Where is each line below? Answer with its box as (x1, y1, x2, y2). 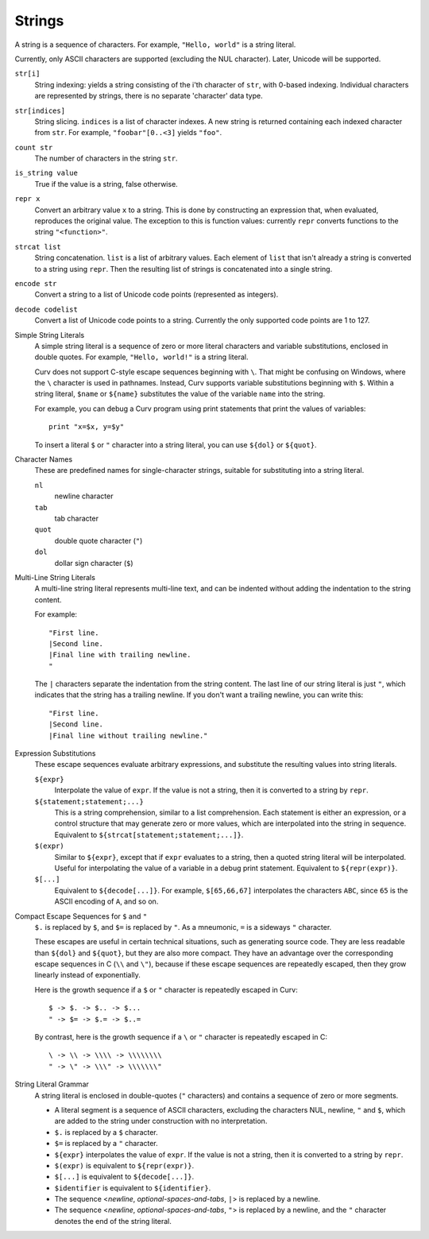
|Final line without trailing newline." (48, 731, 208, 740)
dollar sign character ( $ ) (54, 558, 134, 567)
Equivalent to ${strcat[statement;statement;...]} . (54, 830, 244, 839)
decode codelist (14, 304, 79, 314)
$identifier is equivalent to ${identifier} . (54, 1183, 211, 1192)
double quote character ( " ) (54, 536, 143, 545)
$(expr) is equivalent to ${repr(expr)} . (54, 1160, 195, 1170)
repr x (14, 195, 41, 203)
